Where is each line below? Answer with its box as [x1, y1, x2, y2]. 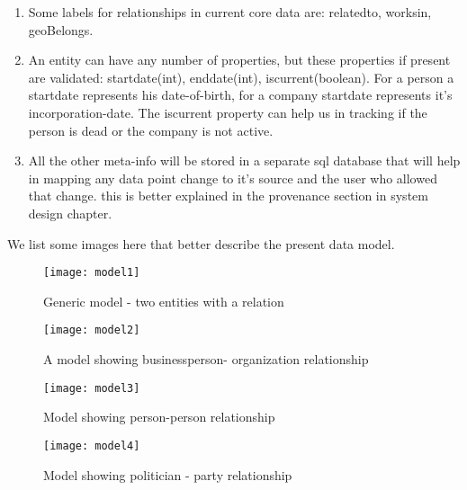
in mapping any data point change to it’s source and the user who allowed [28, 168, 437, 187]
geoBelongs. [28, 20, 94, 39]
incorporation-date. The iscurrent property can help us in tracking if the [28, 102, 427, 121]
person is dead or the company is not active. [28, 120, 274, 139]
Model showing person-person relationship [43, 407, 275, 426]
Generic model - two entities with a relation [43, 291, 284, 310]
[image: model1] [43, 266, 140, 280]
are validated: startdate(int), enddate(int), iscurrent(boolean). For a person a [28, 67, 454, 86]
